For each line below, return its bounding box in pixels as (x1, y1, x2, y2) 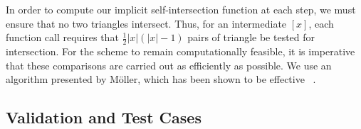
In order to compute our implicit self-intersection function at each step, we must (6, 2, 356, 16)
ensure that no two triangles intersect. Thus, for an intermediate (6, 16, 287, 30)
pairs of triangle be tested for (187, 30, 315, 45)
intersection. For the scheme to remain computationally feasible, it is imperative (6, 44, 355, 59)
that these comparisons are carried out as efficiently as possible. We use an (6, 57, 332, 72)
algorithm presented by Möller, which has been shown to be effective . (6, 72, 316, 86)
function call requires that (6, 30, 119, 45)
